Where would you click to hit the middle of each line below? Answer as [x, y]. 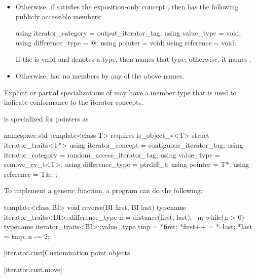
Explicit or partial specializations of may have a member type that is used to [120, 92]
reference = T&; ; [31, 174]
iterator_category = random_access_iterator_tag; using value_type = [112, 154]
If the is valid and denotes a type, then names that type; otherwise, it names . [134, 59]
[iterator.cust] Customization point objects [67, 253]
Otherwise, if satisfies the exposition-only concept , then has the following [127, 6]
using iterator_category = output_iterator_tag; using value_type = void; [128, 33]
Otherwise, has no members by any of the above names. [100, 75]
